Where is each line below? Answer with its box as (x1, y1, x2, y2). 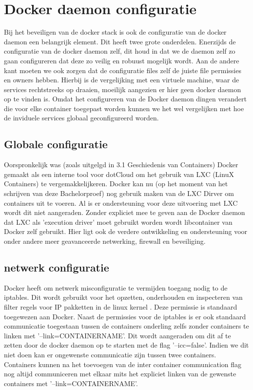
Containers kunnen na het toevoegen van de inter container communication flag (4, 359, 242, 369)
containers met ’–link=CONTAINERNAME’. (4, 378, 138, 388)
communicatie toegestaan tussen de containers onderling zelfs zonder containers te (4, 321, 249, 331)
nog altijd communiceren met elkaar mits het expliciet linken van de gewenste (4, 369, 236, 379)
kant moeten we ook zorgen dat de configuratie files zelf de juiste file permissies (4, 65, 241, 75)
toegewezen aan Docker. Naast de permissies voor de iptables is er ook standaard (4, 311, 246, 321)
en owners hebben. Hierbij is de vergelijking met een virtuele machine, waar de (4, 75, 239, 85)
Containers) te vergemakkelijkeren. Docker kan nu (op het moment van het (4, 178, 228, 189)
